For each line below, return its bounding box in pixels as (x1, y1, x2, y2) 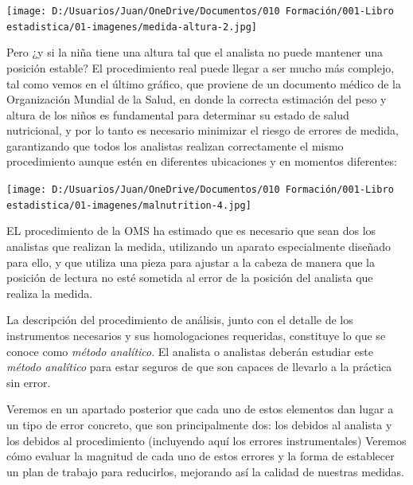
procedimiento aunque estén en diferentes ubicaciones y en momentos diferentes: (6, 153, 397, 170)
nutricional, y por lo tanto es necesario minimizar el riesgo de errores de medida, (6, 122, 399, 139)
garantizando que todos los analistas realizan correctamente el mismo (6, 137, 344, 154)
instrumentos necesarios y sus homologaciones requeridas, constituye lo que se (6, 327, 386, 343)
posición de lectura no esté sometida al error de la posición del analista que (6, 269, 373, 286)
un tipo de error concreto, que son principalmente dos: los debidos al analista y (6, 416, 392, 432)
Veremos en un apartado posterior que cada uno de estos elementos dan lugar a (6, 401, 394, 417)
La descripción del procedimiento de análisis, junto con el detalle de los (6, 311, 353, 328)
